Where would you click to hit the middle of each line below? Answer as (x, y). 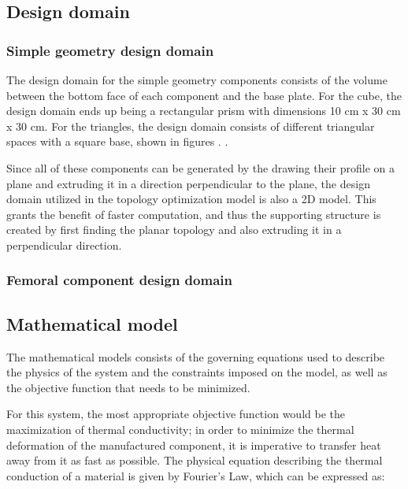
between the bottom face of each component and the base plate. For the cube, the (204, 95)
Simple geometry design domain (110, 50)
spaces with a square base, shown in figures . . (117, 141)
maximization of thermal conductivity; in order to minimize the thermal (180, 429)
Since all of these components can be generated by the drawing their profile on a (201, 167)
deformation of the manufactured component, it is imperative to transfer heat (194, 445)
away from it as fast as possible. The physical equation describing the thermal (195, 460)
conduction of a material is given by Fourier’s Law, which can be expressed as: (196, 475)
